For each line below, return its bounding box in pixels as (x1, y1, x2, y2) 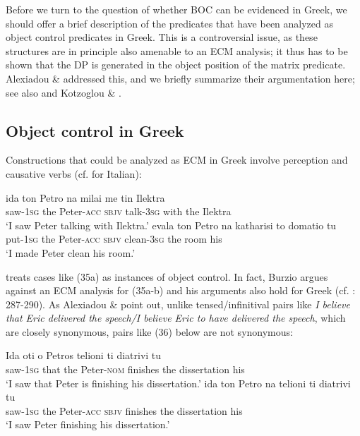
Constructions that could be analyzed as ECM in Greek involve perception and (6, 152, 348, 167)
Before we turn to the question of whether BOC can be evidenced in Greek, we (6, 2, 347, 16)
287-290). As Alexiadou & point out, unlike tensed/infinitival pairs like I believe (6, 296, 350, 311)
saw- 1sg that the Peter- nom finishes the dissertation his (6, 362, 245, 377)
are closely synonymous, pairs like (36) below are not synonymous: (6, 324, 293, 339)
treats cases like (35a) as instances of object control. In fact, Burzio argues (6, 269, 328, 284)
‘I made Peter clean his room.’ (6, 245, 136, 260)
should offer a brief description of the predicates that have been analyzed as (6, 16, 334, 30)
